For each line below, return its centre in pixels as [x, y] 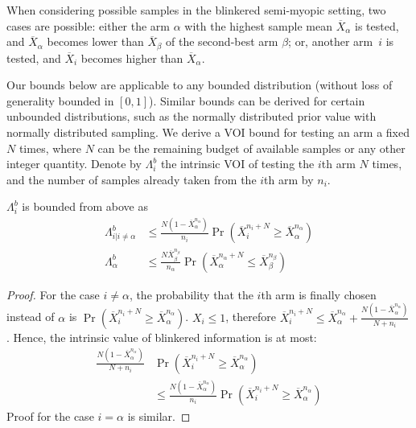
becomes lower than [95, 41]
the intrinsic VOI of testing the [237, 164]
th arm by [289, 179]
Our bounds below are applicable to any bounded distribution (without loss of [200, 85]
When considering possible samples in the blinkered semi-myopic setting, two [196, 10]
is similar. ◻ [159, 416]
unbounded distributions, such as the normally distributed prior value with [192, 116]
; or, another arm [331, 41]
